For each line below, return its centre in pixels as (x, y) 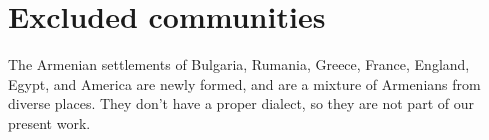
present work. (49, 122)
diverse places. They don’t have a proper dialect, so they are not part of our (241, 103)
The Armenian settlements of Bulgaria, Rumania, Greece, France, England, (239, 64)
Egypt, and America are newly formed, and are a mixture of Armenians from (244, 83)
